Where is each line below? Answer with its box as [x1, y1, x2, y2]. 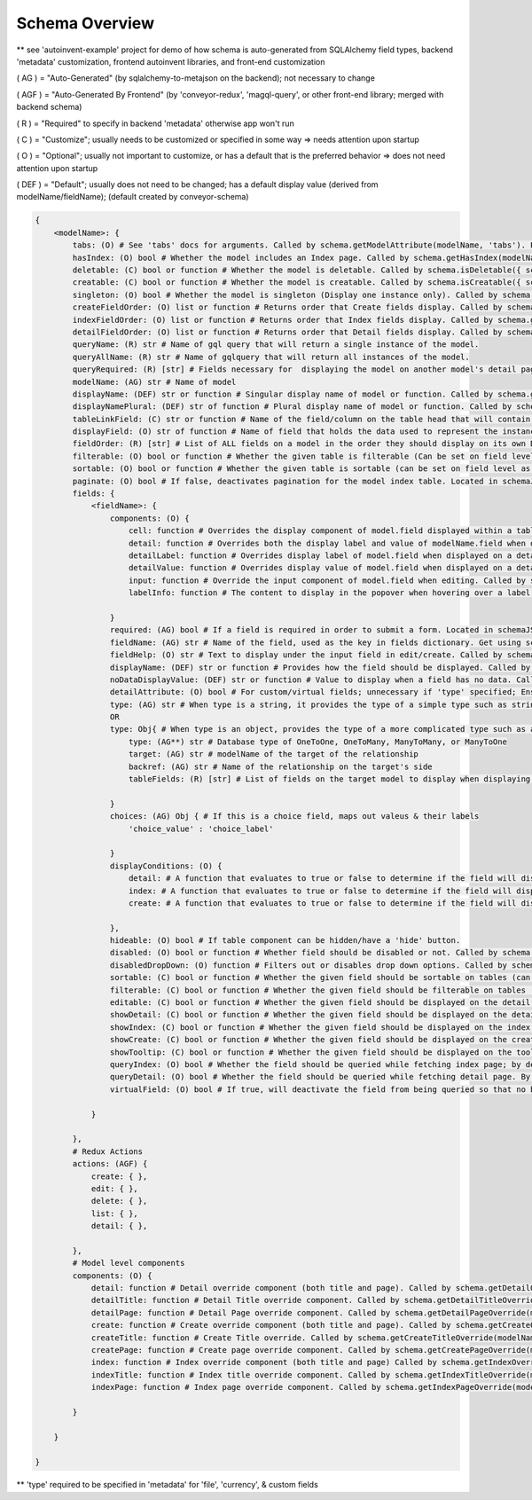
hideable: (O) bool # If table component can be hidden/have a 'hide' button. [109, 936, 461, 946]
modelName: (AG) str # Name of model [72, 377, 237, 387]
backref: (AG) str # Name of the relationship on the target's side [129, 761, 434, 772]
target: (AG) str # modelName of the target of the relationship [129, 750, 419, 759]
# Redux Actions [72, 1146, 144, 1157]
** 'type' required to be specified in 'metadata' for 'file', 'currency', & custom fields [16, 1480, 318, 1490]
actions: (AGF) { [72, 1158, 148, 1169]
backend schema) [16, 102, 82, 113]
